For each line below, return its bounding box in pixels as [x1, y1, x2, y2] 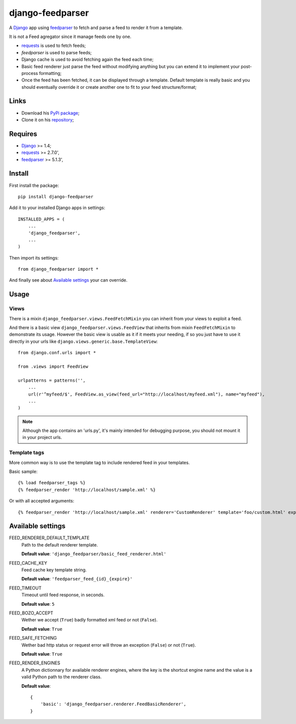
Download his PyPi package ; [21, 110, 80, 116]
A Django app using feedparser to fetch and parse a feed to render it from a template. [9, 25, 184, 31]
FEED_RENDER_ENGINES [9, 660, 60, 666]
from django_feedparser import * [18, 266, 99, 272]
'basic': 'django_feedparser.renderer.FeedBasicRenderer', [40, 701, 186, 707]
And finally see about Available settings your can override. [9, 277, 128, 283]
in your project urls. [22, 434, 62, 440]
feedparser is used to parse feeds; [21, 49, 92, 55]
